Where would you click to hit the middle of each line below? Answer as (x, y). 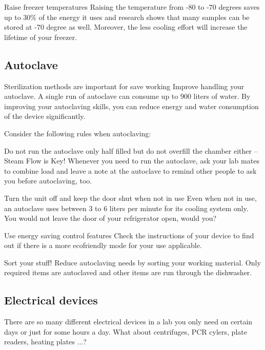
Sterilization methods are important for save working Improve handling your (124, 86)
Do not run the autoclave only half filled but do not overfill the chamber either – (131, 150)
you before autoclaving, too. (48, 181)
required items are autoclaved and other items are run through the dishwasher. (128, 272)
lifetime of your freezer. (41, 37)
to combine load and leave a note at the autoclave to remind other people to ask (130, 170)
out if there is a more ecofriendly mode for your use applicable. (103, 245)
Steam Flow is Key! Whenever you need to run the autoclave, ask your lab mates (132, 161)
